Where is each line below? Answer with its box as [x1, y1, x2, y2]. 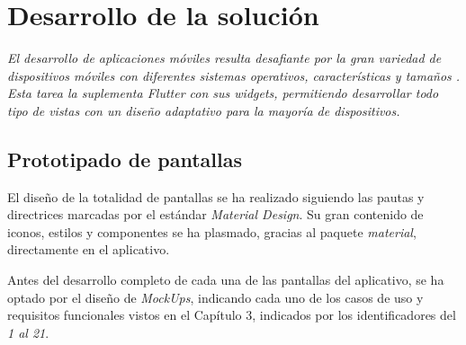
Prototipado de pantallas [7, 145, 243, 172]
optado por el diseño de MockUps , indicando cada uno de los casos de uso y [7, 287, 424, 306]
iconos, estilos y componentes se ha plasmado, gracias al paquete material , [7, 222, 417, 241]
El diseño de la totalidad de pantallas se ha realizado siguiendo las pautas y [7, 187, 425, 206]
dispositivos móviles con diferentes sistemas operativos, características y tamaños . [7, 66, 461, 84]
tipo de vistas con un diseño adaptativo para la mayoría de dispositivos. [7, 101, 400, 119]
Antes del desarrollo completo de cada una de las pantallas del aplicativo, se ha [7, 270, 444, 289]
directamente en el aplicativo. [7, 240, 170, 259]
